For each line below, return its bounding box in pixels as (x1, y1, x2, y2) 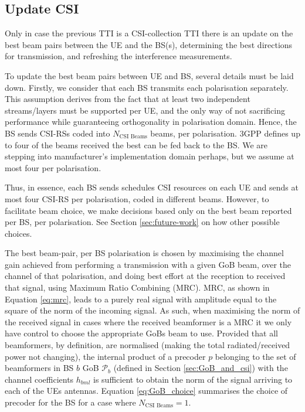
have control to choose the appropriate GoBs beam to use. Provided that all (5, 327, 278, 339)
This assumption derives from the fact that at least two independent (5, 93, 250, 105)
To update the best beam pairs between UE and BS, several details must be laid (5, 69, 294, 81)
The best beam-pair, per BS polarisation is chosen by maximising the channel (5, 247, 284, 259)
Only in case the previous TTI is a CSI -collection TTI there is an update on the (5, 27, 293, 39)
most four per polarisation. (5, 161, 101, 173)
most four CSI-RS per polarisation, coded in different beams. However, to (5, 192, 269, 205)
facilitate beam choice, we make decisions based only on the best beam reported (5, 204, 292, 216)
